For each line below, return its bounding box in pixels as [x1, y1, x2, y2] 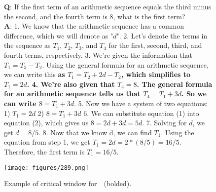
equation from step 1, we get [4, 137, 90, 147]
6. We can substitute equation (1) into [83, 108, 199, 118]
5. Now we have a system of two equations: [78, 98, 208, 108]
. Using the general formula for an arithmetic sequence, [42, 59, 209, 70]
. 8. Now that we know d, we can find [38, 127, 152, 137]
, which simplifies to [121, 69, 191, 79]
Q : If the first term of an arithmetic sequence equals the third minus [4, 1, 212, 11]
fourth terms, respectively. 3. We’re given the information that [4, 49, 192, 60]
